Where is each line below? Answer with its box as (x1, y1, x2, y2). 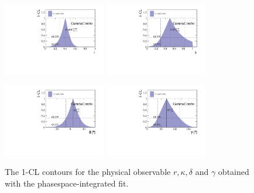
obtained (218, 165, 249, 177)
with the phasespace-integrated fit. (5, 177, 129, 189)
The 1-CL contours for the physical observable (5, 165, 171, 177)
